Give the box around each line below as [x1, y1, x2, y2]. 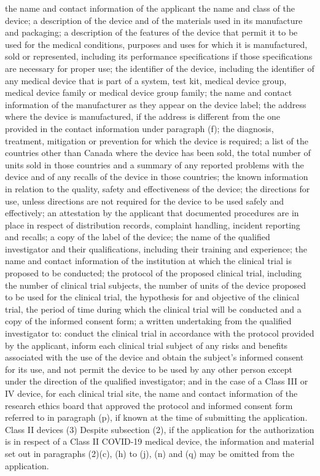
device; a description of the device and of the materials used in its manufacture [5, 14, 303, 26]
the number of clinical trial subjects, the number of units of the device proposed [5, 278, 306, 291]
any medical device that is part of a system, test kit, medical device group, [5, 74, 287, 87]
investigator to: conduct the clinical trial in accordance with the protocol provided [5, 327, 314, 340]
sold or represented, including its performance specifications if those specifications [5, 50, 313, 63]
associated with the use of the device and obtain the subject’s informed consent [5, 351, 304, 364]
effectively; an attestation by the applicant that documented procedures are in [5, 206, 299, 219]
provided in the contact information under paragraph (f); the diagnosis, [5, 122, 274, 135]
